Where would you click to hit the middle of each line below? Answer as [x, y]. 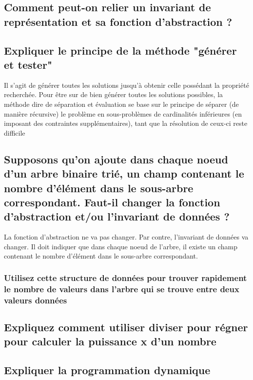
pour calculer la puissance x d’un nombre [110, 341]
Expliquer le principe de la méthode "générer [120, 50]
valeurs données [36, 300]
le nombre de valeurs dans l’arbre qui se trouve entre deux [122, 289]
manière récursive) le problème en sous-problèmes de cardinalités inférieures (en [123, 113]
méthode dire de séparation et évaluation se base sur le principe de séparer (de [121, 104]
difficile [15, 132]
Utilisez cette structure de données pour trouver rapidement [126, 277]
